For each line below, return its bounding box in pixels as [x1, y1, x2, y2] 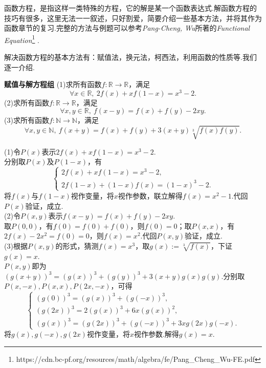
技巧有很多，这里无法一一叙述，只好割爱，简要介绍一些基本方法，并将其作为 [4, 12, 262, 23]
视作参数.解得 [134, 329, 179, 339]
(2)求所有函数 [4, 97, 49, 107]
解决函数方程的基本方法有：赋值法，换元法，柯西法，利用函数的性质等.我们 [4, 52, 257, 62]
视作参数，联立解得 [118, 190, 183, 201]
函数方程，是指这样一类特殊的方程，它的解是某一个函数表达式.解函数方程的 [4, 3, 257, 13]
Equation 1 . [4, 33, 39, 45]
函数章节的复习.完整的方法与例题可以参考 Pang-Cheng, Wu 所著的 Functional [4, 23, 250, 33]
